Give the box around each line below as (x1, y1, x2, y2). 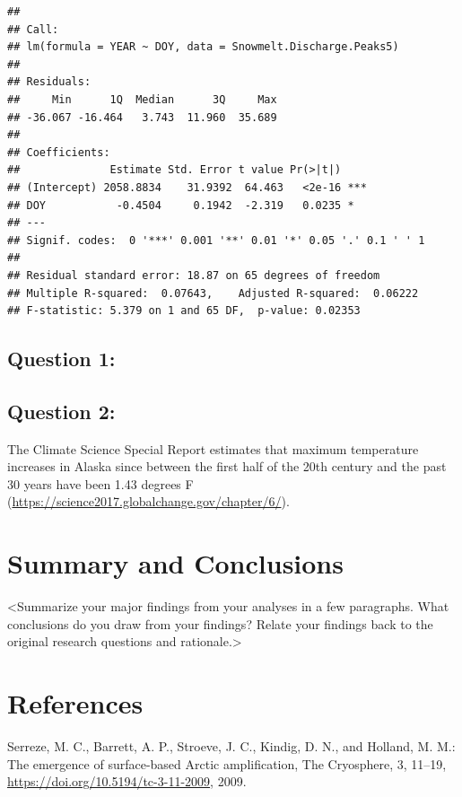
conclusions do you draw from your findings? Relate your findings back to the (7, 614, 433, 633)
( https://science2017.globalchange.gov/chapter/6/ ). (7, 492, 290, 511)
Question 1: (7, 345, 116, 372)
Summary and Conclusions (7, 545, 344, 582)
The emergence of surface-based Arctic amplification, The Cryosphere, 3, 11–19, (7, 754, 447, 773)
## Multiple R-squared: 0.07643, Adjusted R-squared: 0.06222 (7, 286, 419, 300)
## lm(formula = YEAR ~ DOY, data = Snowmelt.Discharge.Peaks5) (7, 40, 399, 54)
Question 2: (7, 397, 116, 425)
